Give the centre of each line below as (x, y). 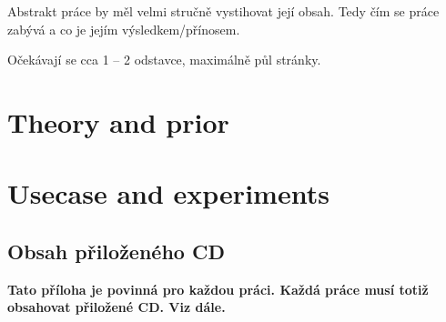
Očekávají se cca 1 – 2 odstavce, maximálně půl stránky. (164, 60)
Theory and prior (118, 121)
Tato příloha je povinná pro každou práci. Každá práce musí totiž (218, 289)
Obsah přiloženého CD (116, 251)
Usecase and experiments (168, 193)
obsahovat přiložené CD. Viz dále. (117, 307)
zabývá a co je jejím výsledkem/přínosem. (124, 29)
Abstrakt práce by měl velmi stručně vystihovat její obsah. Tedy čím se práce (223, 11)
